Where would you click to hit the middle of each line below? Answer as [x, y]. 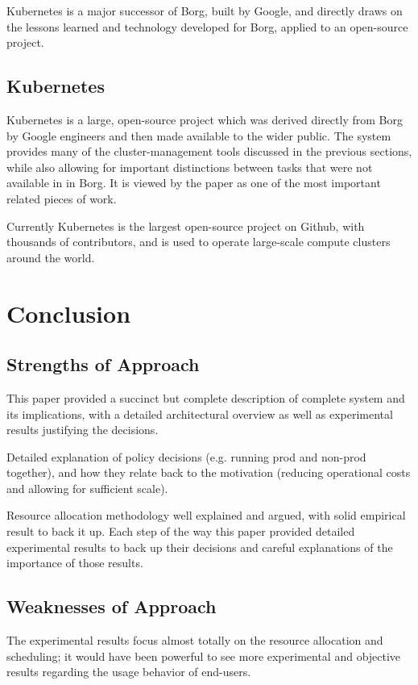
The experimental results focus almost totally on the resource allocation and [195, 640]
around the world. [51, 257]
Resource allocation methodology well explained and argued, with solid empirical [206, 515]
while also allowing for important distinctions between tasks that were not [190, 167]
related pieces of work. [62, 198]
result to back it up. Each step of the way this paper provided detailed [181, 531]
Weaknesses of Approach [112, 606]
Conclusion [69, 313]
